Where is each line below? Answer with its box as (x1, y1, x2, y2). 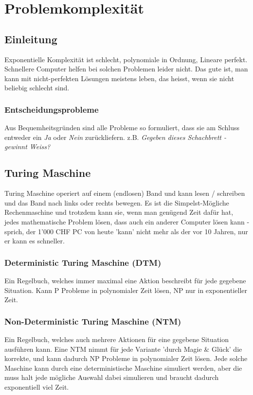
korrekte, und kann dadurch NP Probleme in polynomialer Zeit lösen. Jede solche (4, 353, 248, 363)
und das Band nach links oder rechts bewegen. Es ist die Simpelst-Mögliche (4, 197, 229, 207)
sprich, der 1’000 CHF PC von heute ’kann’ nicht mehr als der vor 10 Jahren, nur (4, 226, 248, 236)
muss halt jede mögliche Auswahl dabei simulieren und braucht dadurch (4, 372, 219, 382)
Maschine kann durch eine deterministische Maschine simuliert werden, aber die (4, 362, 242, 373)
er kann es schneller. (4, 236, 65, 246)
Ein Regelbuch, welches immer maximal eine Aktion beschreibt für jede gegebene (4, 275, 246, 285)
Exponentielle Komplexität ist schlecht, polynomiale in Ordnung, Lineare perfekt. (4, 54, 248, 64)
